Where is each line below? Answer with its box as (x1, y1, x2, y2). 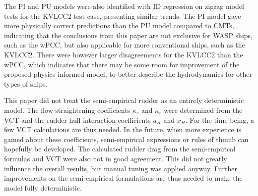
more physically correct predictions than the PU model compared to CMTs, (4, 20, 234, 31)
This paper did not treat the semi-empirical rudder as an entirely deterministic (4, 95, 244, 105)
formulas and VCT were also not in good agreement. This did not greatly (4, 153, 227, 163)
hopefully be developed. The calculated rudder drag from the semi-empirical (4, 144, 236, 154)
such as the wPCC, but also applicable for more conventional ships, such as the (4, 40, 245, 50)
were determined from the (164, 104, 243, 115)
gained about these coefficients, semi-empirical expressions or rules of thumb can (4, 134, 249, 144)
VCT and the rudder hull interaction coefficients (4, 114, 151, 125)
